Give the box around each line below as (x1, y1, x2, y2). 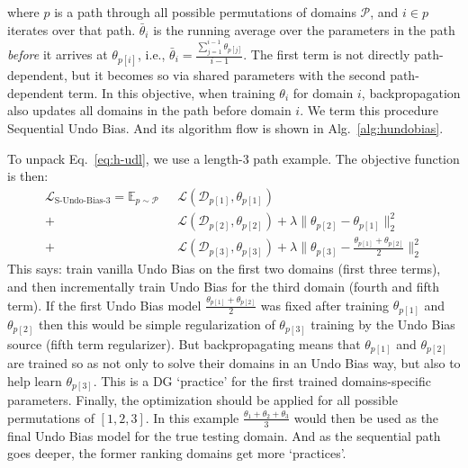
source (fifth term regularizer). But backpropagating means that (7, 334, 361, 353)
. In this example (145, 408, 239, 427)
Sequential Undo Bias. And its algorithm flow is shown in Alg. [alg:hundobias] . (7, 118, 444, 137)
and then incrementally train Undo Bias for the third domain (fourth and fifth (7, 276, 440, 295)
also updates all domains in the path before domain (7, 101, 292, 120)
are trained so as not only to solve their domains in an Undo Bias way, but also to (7, 354, 461, 373)
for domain (292, 83, 354, 102)
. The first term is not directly (243, 45, 410, 64)
